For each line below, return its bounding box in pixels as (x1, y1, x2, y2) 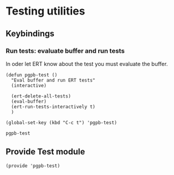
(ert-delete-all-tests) (11, 93, 71, 99)
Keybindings (5, 28, 55, 39)
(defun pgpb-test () (5, 71, 58, 78)
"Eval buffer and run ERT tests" (11, 77, 96, 83)
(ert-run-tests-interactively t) (11, 104, 96, 110)
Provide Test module (5, 147, 85, 157)
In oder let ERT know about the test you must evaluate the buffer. (5, 60, 168, 67)
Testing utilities (5, 4, 85, 18)
